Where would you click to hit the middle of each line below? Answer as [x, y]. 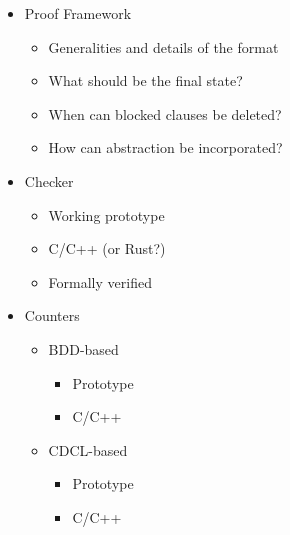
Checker [49, 180]
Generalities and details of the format [163, 46]
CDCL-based [88, 449]
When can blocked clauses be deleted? [165, 113]
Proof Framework [78, 13]
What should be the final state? [145, 80]
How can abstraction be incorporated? [165, 147]
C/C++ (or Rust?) [107, 248]
